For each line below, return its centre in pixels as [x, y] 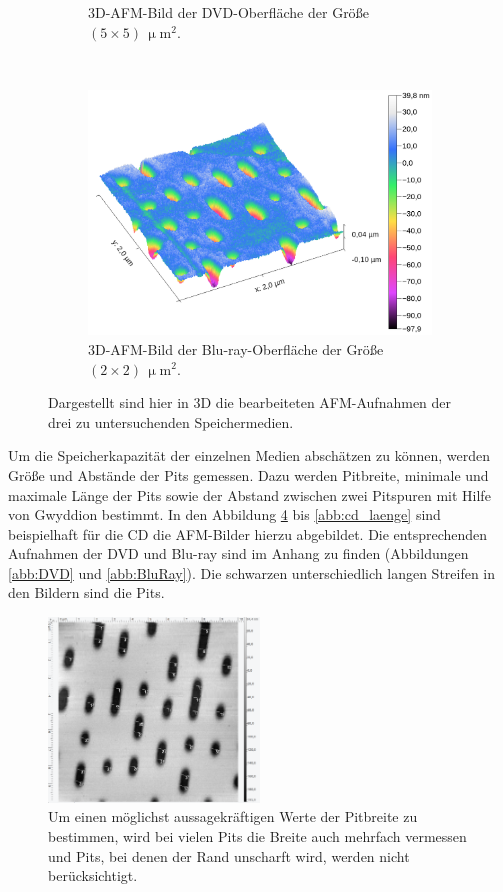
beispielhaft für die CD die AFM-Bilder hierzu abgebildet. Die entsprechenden [248, 533]
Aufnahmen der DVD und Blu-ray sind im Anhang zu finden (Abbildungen [238, 553]
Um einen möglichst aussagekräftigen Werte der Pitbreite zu [233, 816]
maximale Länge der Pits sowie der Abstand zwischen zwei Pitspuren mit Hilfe [249, 494]
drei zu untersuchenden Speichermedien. [171, 421]
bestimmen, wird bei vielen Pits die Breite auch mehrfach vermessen [257, 835]
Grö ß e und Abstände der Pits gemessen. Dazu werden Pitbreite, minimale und [248, 474]
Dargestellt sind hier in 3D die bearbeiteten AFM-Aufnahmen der [250, 402]
